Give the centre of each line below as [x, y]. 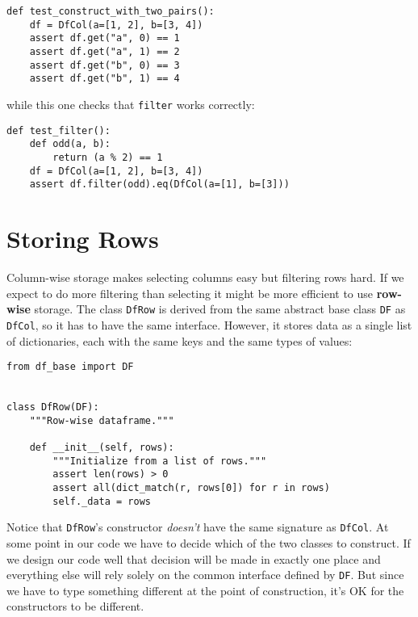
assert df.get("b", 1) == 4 [104, 79]
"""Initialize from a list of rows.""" [160, 461]
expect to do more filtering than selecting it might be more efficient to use [190, 293]
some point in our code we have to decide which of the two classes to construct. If [209, 542]
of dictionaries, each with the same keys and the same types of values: [180, 340]
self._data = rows [102, 501]
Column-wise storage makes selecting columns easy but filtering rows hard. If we [205, 277]
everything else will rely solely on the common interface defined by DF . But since [205, 575]
